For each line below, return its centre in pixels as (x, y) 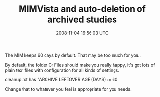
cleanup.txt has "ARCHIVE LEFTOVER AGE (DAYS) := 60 (61, 79)
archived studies (82, 19)
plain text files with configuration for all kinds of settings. (62, 70)
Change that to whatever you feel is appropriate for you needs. (68, 89)
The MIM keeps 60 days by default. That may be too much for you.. (73, 55)
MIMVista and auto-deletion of (82, 9)
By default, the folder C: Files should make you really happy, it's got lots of (80, 65)
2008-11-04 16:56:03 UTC (82, 33)
